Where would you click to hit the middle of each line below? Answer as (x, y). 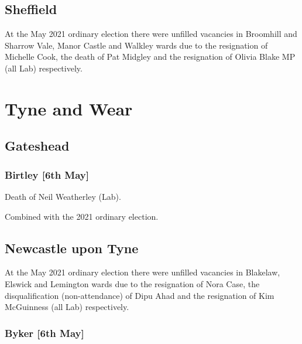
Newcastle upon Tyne (72, 248)
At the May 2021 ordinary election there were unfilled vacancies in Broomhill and (151, 34)
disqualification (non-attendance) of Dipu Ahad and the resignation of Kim (140, 295)
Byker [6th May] (44, 333)
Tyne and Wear (69, 108)
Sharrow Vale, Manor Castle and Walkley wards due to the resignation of (136, 45)
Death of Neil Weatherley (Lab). (63, 196)
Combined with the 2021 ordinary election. (82, 216)
